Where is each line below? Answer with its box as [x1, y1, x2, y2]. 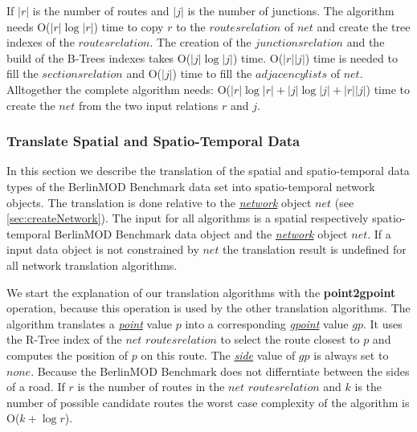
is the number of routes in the [77, 378, 225, 395]
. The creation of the [149, 34, 251, 51]
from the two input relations [79, 96, 219, 113]
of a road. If [6, 378, 65, 395]
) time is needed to [305, 49, 398, 66]
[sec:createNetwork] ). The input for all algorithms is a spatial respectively [6, 210, 369, 226]
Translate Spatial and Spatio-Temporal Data [6, 131, 300, 151]
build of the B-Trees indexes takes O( [6, 49, 191, 66]
